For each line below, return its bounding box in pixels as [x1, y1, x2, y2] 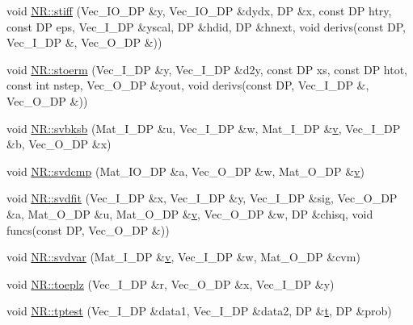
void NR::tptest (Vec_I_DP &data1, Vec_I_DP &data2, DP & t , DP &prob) [6, 302, 392, 319]
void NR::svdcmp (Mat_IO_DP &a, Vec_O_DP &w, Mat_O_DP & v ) [6, 162, 365, 179]
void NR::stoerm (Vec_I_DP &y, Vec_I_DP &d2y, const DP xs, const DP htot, [6, 60, 408, 77]
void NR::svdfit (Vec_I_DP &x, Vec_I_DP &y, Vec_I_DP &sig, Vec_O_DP [6, 190, 398, 206]
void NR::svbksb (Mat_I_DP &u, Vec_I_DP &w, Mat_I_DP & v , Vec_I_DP [6, 119, 401, 136]
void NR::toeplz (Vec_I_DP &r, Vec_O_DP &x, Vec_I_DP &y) [6, 275, 335, 292]
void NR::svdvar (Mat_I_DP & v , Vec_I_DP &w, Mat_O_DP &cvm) [6, 248, 360, 265]
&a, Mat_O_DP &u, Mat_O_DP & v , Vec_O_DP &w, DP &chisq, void [6, 205, 373, 222]
